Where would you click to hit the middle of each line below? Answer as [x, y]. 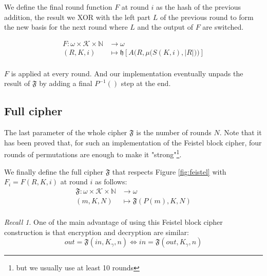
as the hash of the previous [198, 7]
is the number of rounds [174, 132]
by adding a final [66, 83]
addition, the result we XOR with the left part [78, 17]
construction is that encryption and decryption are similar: [97, 232]
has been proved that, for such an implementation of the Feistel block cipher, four [133, 142]
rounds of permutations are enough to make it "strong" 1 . [93, 154]
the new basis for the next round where [66, 27]
